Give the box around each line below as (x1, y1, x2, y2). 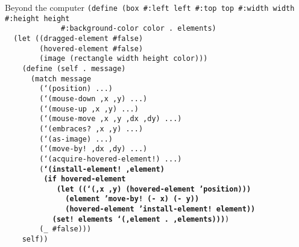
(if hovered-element (43, 175, 126, 184)
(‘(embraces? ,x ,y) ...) (39, 124, 143, 133)
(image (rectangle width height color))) (39, 54, 208, 63)
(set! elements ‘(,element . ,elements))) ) (52, 214, 230, 224)
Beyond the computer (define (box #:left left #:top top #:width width (5, 1, 295, 13)
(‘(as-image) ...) (39, 134, 113, 143)
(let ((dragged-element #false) (13, 34, 143, 43)
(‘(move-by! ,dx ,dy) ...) (39, 145, 148, 154)
